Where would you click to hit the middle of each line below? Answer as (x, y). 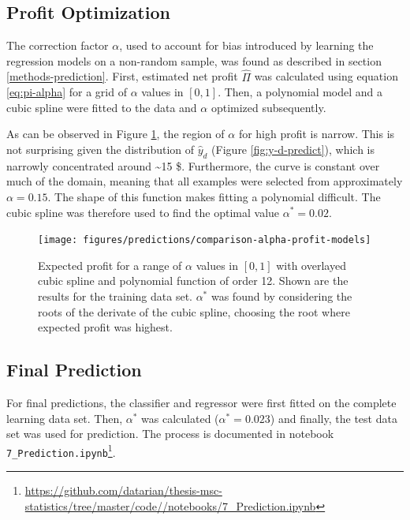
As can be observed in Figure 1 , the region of (116, 134)
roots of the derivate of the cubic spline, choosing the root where (194, 311)
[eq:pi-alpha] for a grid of (67, 92)
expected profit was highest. (105, 327)
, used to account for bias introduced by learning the (246, 45)
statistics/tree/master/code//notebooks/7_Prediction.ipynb (170, 505)
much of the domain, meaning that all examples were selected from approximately (205, 181)
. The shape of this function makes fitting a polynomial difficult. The (214, 196)
